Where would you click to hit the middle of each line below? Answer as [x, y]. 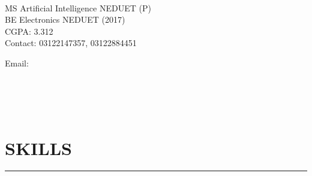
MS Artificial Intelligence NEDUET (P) [78, 7]
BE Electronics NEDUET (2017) [65, 19]
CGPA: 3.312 [29, 31]
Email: [17, 63]
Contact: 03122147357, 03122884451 [71, 43]
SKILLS [38, 148]
